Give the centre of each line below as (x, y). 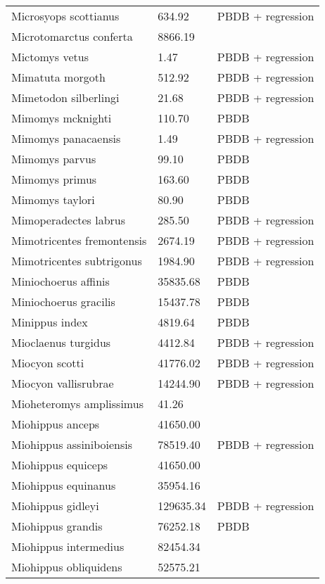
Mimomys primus (54, 179)
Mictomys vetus (50, 57)
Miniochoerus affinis (60, 281)
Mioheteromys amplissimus (77, 404)
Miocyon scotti (48, 363)
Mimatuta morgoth (58, 77)
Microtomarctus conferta (72, 36)
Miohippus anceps (56, 424)
